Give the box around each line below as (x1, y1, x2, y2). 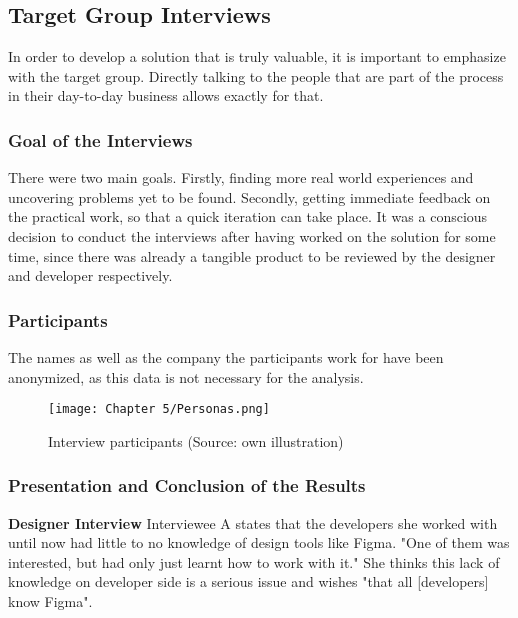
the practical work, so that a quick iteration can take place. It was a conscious (8, 206, 488, 227)
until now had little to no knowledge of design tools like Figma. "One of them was (8, 532, 510, 553)
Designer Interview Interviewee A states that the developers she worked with (8, 512, 498, 533)
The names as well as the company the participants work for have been (8, 346, 444, 367)
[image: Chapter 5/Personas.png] (48, 402, 270, 417)
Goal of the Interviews (8, 127, 193, 152)
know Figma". (8, 591, 93, 612)
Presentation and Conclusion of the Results (8, 473, 366, 498)
